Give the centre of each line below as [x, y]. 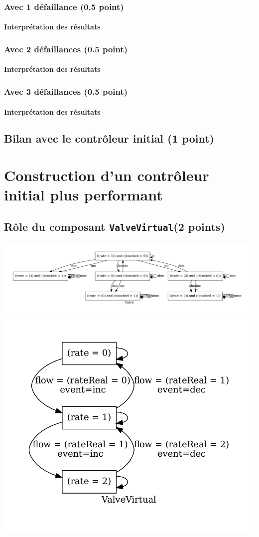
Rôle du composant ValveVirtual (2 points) [115, 226]
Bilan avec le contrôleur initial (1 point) [109, 138]
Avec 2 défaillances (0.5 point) [66, 49]
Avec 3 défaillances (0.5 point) [66, 91]
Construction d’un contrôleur [107, 175]
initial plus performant [83, 195]
